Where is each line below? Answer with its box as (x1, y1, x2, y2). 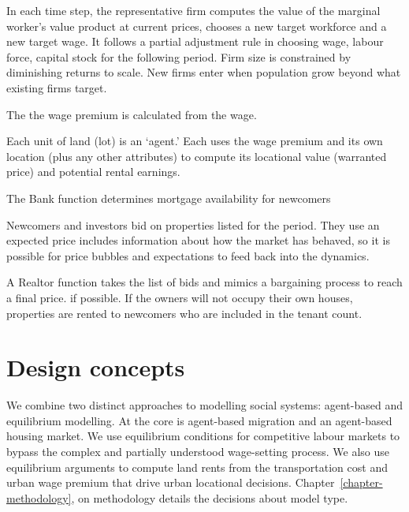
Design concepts (6, 351, 185, 383)
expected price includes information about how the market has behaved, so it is (6, 232, 390, 249)
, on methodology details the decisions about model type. (71, 489, 348, 506)
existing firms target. (6, 79, 107, 95)
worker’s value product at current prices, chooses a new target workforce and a (6, 17, 387, 34)
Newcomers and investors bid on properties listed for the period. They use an (6, 216, 380, 233)
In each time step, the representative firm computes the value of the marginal (6, 2, 381, 18)
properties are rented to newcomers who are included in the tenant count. (6, 305, 363, 321)
